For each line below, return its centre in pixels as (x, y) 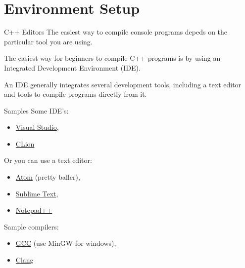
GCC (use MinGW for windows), (66, 243)
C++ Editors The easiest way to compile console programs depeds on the (116, 32)
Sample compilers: (31, 226)
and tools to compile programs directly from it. (75, 94)
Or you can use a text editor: (48, 160)
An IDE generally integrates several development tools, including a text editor (123, 84)
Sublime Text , (37, 193)
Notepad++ (34, 210)
